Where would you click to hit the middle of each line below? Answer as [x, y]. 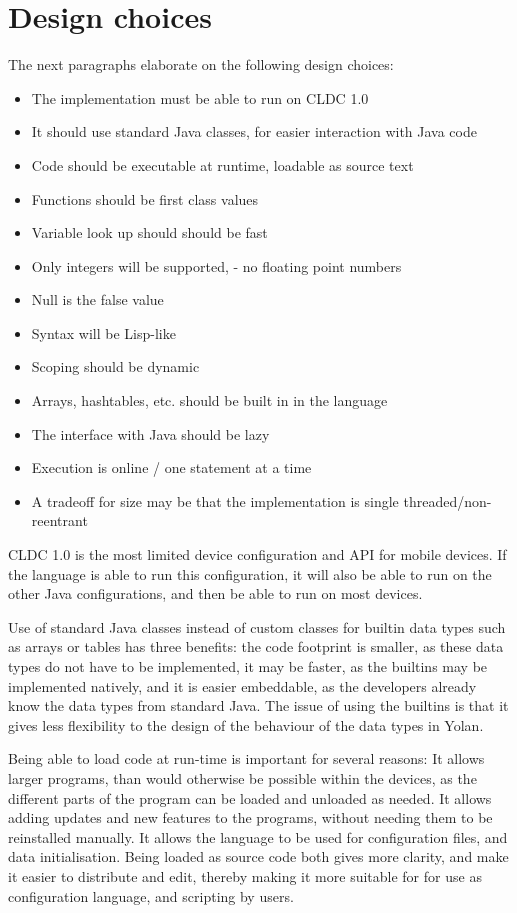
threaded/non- [447, 500]
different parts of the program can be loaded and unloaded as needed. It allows [250, 797]
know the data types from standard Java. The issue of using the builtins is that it [258, 705]
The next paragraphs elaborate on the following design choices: [201, 64]
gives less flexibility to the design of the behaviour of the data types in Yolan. [246, 724]
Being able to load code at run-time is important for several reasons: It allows [246, 758]
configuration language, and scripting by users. [151, 895]
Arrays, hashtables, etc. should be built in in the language [209, 400]
